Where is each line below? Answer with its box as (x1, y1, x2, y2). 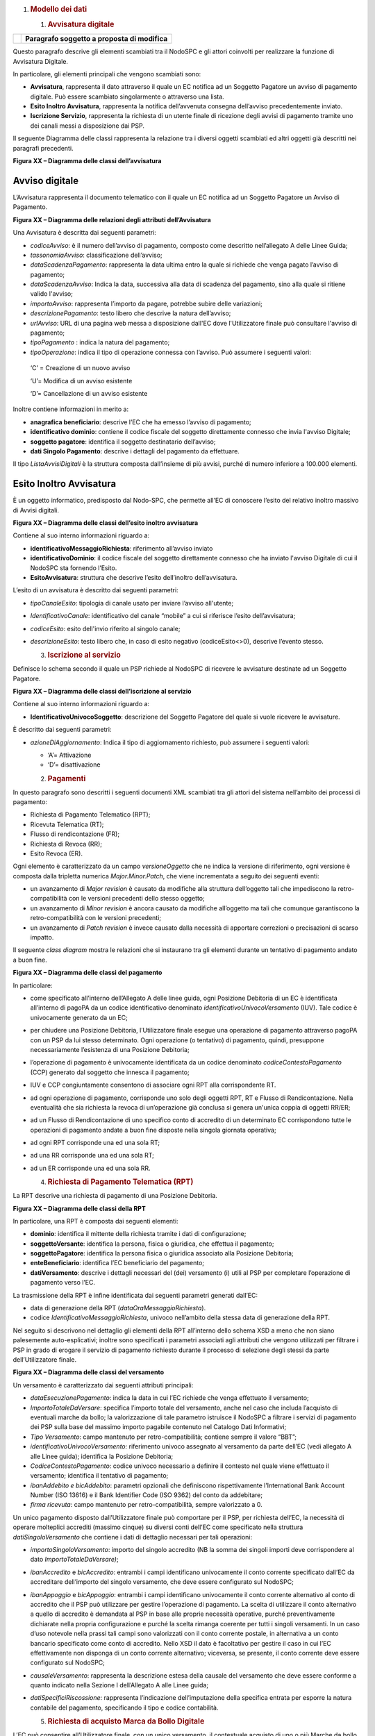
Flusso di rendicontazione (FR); (30, 830, 120, 838)
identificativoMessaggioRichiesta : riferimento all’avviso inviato (30, 544, 213, 552)
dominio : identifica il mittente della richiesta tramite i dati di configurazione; (30, 1230, 247, 1238)
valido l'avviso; (30, 290, 73, 298)
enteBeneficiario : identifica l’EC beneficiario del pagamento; (30, 1259, 205, 1267)
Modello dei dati (30, 4, 87, 14)
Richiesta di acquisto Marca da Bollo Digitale (47, 1717, 205, 1726)
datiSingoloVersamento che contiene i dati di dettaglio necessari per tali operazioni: (12, 1533, 253, 1541)
